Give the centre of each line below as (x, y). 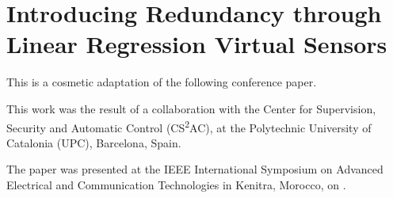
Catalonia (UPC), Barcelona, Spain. (94, 142)
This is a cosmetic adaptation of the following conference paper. (162, 82)
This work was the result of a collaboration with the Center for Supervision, (191, 108)
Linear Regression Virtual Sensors (197, 44)
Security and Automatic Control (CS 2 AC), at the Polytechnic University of (189, 126)
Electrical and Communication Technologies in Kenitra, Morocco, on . (176, 184)
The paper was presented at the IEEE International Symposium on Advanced (195, 169)
